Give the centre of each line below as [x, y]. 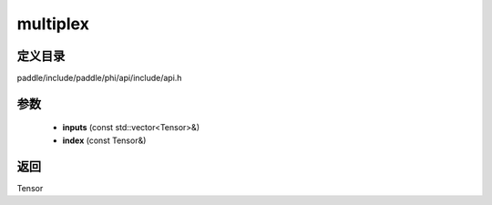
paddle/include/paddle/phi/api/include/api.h [99, 78]
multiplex [53, 24]
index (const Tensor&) [104, 140]
